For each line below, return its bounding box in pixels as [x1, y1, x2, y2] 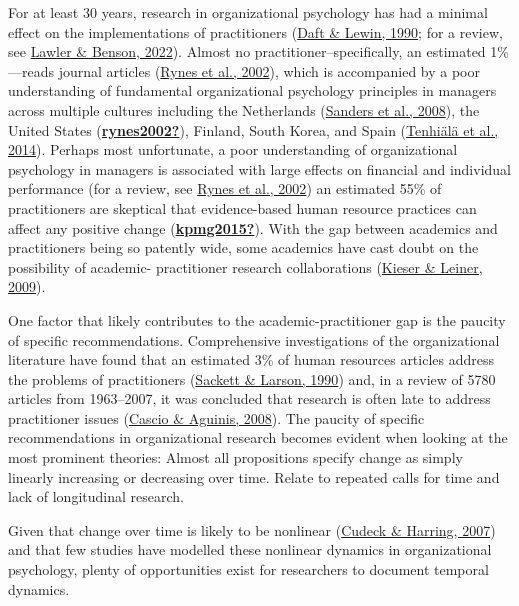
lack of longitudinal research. [8, 486, 184, 507]
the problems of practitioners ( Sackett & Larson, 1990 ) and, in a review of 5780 [8, 368, 496, 389]
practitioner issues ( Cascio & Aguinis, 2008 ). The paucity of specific [8, 407, 425, 428]
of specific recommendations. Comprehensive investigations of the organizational [8, 329, 500, 350]
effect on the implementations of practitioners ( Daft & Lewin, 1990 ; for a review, [8, 21, 503, 42]
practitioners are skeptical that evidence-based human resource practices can [8, 197, 477, 218]
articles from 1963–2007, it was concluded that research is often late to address [8, 388, 491, 409]
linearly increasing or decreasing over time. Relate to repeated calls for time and [8, 466, 500, 487]
